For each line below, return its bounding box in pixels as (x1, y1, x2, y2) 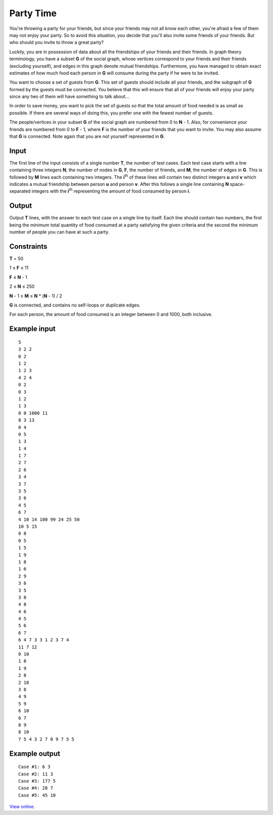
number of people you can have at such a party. (9, 229, 110, 235)
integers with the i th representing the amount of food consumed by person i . (31, 187, 191, 195)
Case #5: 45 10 (18, 792, 56, 798)
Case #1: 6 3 (18, 764, 51, 770)
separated (9, 188, 31, 195)
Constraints (9, 242, 48, 251)
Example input (9, 325, 56, 333)
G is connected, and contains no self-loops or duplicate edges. (9, 302, 141, 308)
